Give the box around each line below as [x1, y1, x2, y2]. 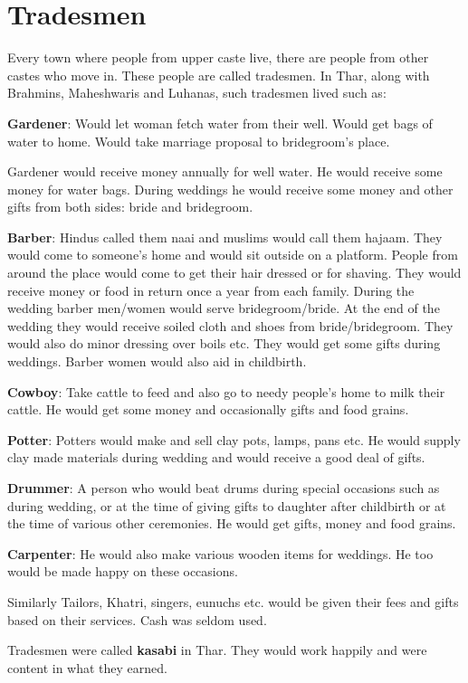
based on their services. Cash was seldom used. [7, 610, 267, 629]
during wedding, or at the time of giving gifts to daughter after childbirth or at [7, 496, 446, 515]
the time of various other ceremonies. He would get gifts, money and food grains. [7, 514, 456, 533]
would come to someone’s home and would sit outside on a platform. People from [7, 245, 458, 264]
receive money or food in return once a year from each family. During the [7, 280, 415, 299]
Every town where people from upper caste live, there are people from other [7, 48, 429, 67]
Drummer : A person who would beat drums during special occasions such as [7, 479, 440, 497]
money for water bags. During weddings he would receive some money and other [7, 179, 454, 198]
